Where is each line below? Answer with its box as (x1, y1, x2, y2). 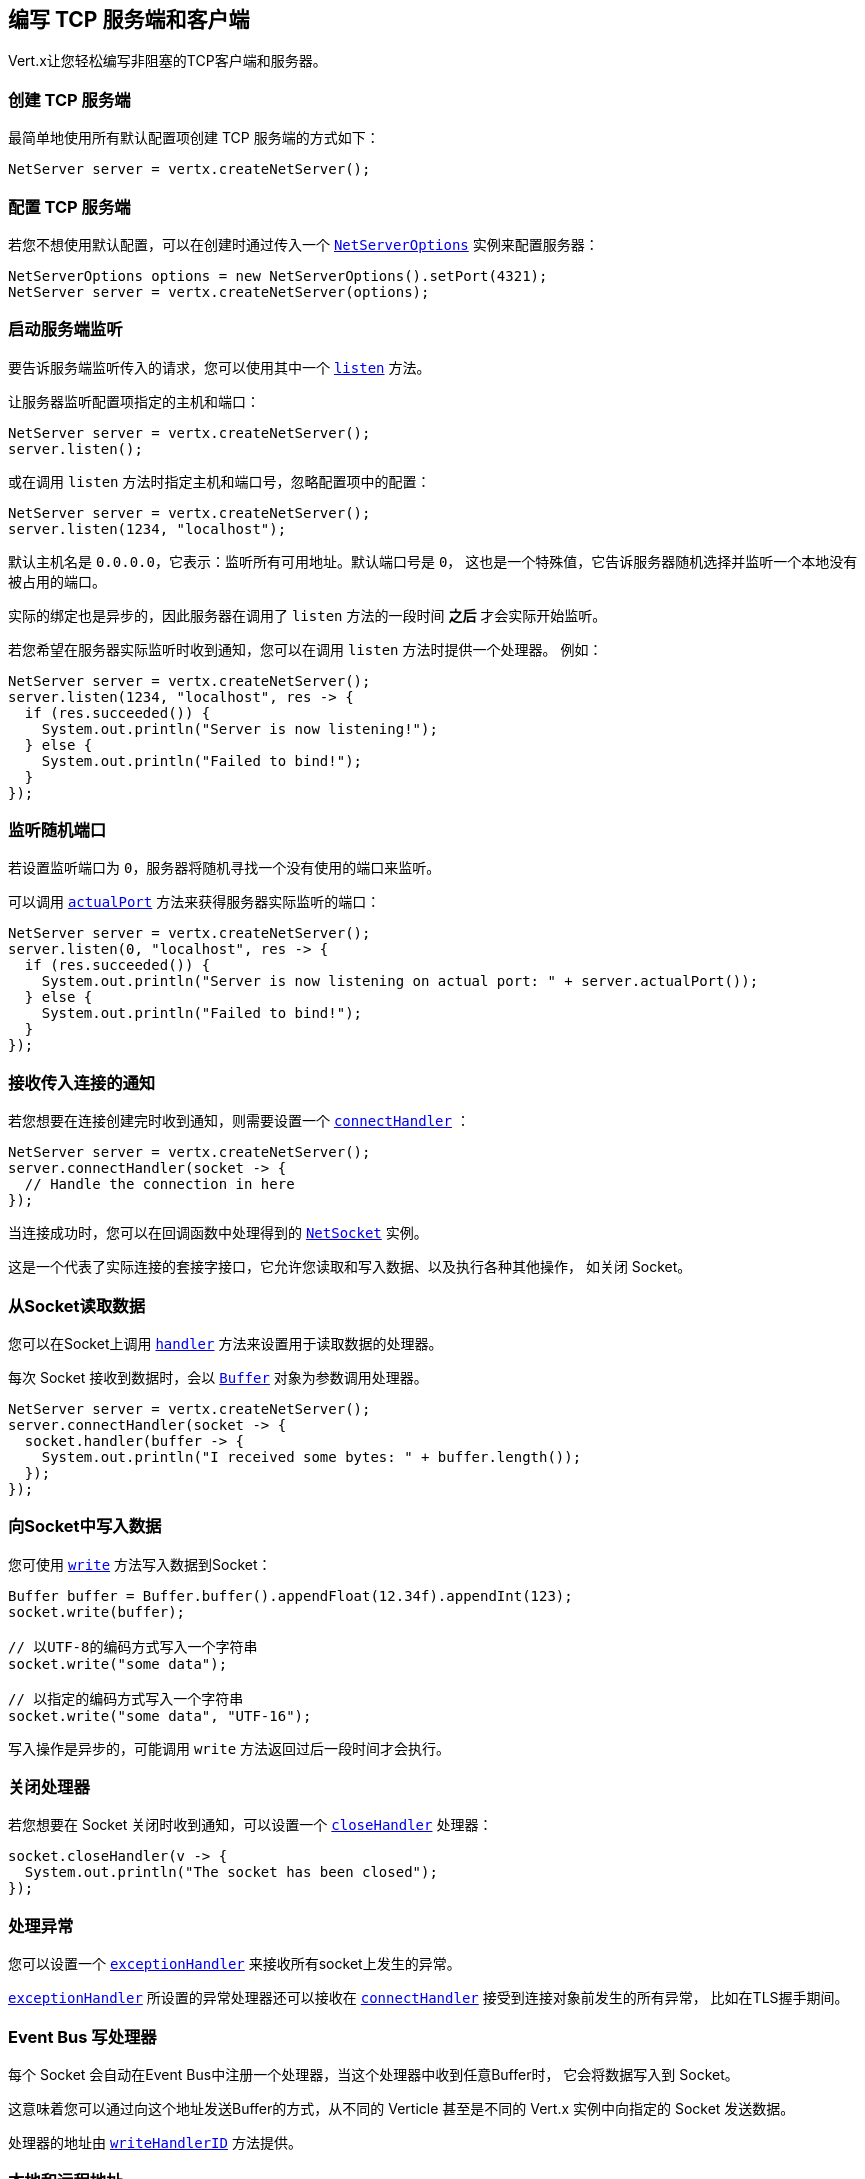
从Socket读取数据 (8, 1295, 146, 1316)
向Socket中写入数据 (8, 1516, 162, 1537)
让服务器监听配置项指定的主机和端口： (8, 392, 260, 410)
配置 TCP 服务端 (8, 196, 131, 217)
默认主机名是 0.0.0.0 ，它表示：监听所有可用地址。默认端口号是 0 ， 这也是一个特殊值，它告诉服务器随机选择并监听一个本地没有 (8, 552, 858, 570)
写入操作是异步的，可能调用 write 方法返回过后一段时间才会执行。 (8, 1739, 451, 1757)
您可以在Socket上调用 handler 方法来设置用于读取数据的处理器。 (8, 1334, 443, 1352)
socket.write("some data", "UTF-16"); (8, 1707, 312, 1724)
